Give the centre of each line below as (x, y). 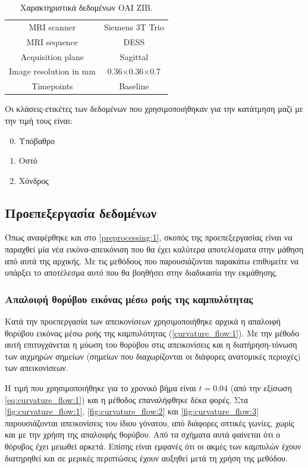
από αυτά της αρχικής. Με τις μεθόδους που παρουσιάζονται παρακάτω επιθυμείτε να (152, 260)
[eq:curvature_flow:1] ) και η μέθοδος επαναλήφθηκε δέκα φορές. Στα (127, 399)
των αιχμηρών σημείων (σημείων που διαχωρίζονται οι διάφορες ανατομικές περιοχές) (153, 356)
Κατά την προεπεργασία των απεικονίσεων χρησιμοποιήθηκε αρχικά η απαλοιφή (143, 321)
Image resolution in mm (52, 71)
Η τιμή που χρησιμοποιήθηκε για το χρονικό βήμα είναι (100, 388)
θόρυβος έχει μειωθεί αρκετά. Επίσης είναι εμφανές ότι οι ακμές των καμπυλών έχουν (153, 446)
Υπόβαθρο (37, 140)
